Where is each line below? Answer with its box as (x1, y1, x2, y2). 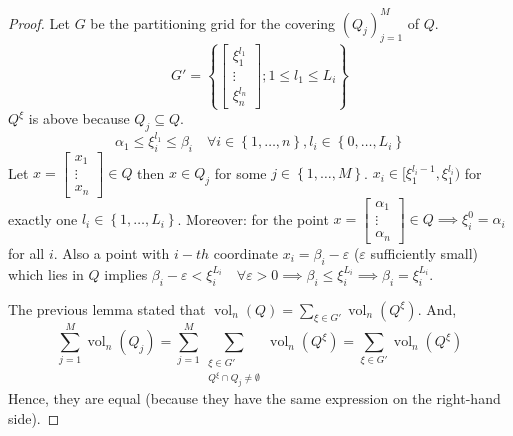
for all (8, 242, 45, 263)
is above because (28, 108, 130, 129)
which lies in (8, 263, 84, 284)
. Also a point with (53, 242, 170, 263)
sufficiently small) (370, 242, 479, 263)
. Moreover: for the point (177, 208, 329, 229)
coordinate (213, 242, 278, 263)
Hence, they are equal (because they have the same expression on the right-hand (8, 388, 501, 409)
